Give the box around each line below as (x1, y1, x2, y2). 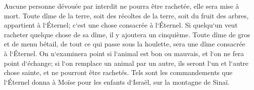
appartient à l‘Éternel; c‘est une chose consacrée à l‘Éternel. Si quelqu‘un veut (4, 20, 238, 30)
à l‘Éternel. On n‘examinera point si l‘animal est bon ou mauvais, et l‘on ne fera (4, 48, 244, 58)
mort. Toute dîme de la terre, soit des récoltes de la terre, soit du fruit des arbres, (4, 10, 249, 20)
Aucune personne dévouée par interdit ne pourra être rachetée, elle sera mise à (4, 1, 239, 11)
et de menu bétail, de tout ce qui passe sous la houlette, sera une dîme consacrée (4, 39, 245, 49)
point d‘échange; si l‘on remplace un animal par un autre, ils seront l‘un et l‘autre (4, 58, 249, 68)
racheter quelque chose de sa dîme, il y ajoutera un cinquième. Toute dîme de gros (4, 29, 250, 39)
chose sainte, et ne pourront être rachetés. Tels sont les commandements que (4, 67, 233, 77)
